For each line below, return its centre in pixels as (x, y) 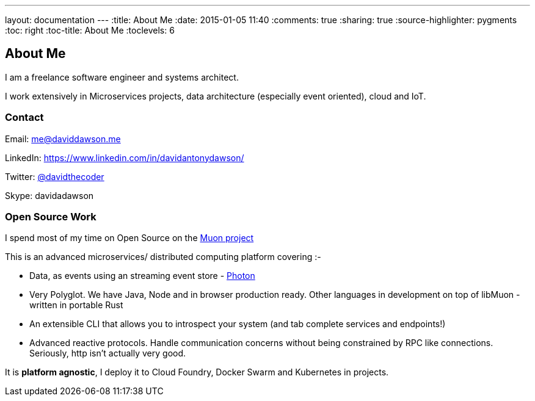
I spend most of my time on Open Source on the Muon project (129, 238)
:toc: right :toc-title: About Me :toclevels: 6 (90, 30)
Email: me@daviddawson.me (63, 139)
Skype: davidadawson (49, 195)
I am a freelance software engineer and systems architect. (122, 77)
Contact (24, 117)
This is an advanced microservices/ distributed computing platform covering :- (163, 257)
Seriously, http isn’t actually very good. (108, 353)
